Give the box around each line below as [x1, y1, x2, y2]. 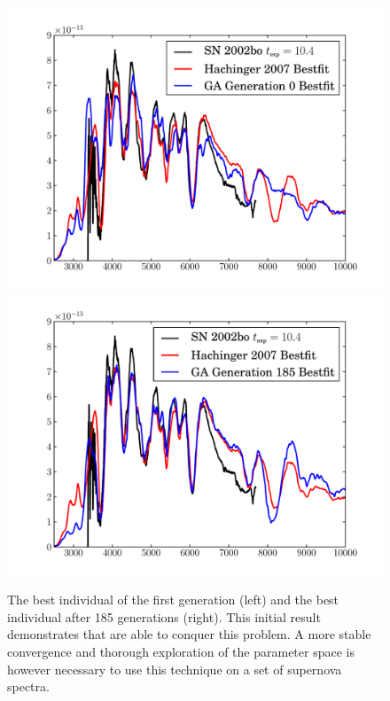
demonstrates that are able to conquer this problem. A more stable [7, 625, 371, 643]
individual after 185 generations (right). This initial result [7, 607, 321, 626]
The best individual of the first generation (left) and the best [7, 590, 339, 609]
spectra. [7, 677, 50, 696]
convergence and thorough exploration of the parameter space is [7, 642, 355, 660]
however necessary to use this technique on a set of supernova [7, 659, 342, 678]
